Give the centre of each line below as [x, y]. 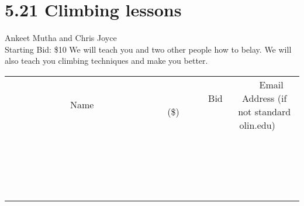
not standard [265, 111]
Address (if [265, 98]
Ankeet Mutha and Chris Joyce [61, 38]
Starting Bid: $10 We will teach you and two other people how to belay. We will [148, 49]
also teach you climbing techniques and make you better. [106, 61]
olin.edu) [257, 125]
